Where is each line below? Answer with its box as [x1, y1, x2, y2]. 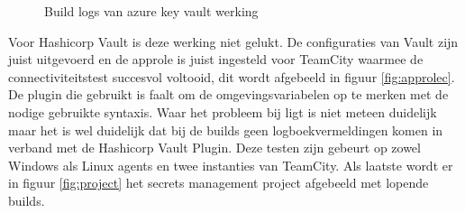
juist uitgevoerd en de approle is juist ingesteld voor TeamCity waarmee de [8, 50, 424, 69]
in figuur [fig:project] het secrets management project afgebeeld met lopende [8, 173, 429, 192]
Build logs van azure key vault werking [44, 2, 259, 20]
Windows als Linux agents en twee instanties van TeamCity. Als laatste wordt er [8, 155, 453, 174]
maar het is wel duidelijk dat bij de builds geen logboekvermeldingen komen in [8, 120, 443, 139]
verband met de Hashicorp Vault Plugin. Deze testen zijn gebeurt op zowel [8, 138, 421, 157]
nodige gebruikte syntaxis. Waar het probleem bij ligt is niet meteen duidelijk [8, 102, 437, 121]
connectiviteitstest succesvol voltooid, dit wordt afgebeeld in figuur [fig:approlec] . [8, 67, 455, 86]
